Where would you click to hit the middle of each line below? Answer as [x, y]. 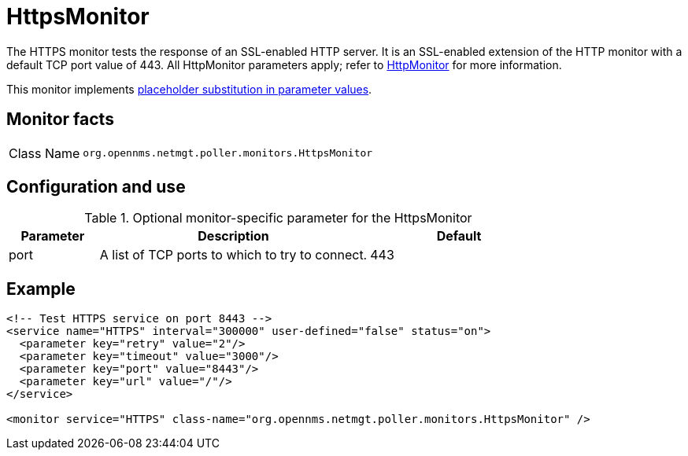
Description [233, 236]
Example [41, 289]
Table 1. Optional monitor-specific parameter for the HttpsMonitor [278, 218]
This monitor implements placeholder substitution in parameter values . [189, 89]
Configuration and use [96, 187]
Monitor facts [60, 120]
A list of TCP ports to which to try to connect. [233, 255]
